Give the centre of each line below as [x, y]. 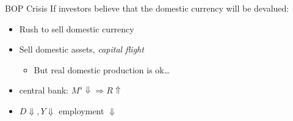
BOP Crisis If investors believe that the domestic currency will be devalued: [147, 8]
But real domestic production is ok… [102, 69]
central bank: [44, 90]
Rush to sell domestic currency [77, 28]
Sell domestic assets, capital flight [81, 49]
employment [81, 110]
